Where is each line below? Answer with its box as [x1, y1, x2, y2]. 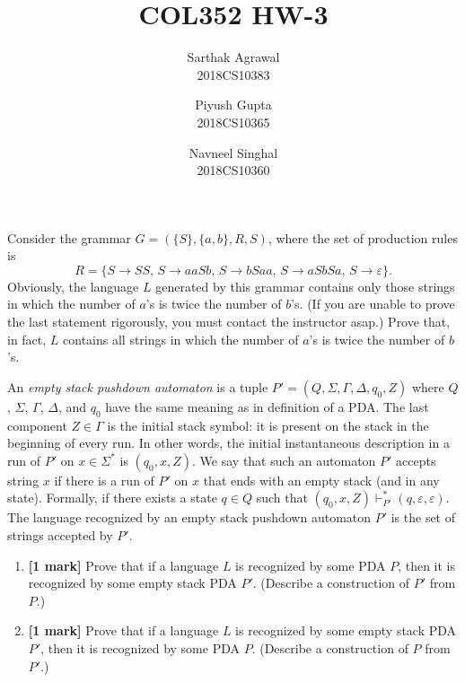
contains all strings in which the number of [63, 329, 299, 348]
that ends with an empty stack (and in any [203, 470, 440, 489]
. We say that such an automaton [192, 450, 376, 469]
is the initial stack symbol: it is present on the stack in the [107, 415, 429, 434]
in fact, [7, 329, 47, 348]
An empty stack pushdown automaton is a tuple [7, 377, 268, 396]
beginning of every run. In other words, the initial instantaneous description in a [7, 433, 450, 452]
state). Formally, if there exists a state [7, 488, 217, 507]
